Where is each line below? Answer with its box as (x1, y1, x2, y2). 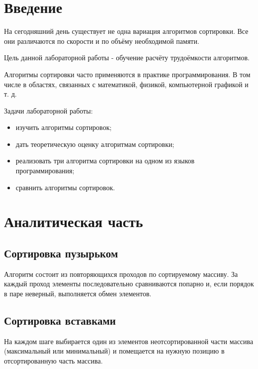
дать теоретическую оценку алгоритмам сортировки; (15, 138, 174, 149)
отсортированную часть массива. (4, 356, 103, 366)
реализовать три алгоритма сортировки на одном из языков (15, 155, 195, 166)
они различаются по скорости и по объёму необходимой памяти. (4, 35, 199, 46)
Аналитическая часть (4, 211, 143, 232)
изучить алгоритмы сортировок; (15, 122, 112, 132)
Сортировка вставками (4, 313, 116, 328)
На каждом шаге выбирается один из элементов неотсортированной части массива (4, 336, 254, 346)
